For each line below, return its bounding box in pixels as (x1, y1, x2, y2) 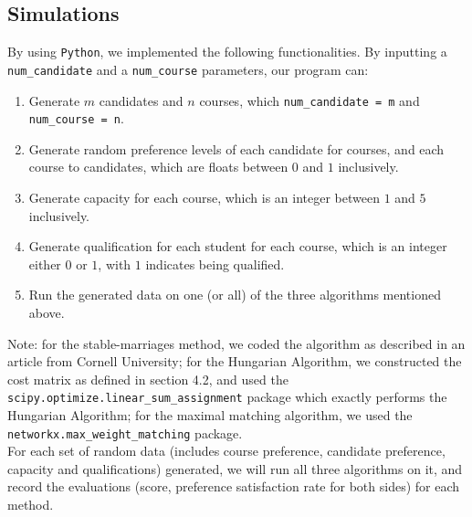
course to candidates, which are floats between (28, 157, 288, 176)
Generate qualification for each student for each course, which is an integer (28, 237, 447, 256)
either (28, 254, 61, 273)
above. (28, 302, 65, 322)
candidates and (99, 90, 184, 110)
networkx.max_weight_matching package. (7, 423, 243, 442)
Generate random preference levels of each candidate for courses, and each (28, 139, 445, 158)
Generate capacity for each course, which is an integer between (28, 188, 380, 207)
